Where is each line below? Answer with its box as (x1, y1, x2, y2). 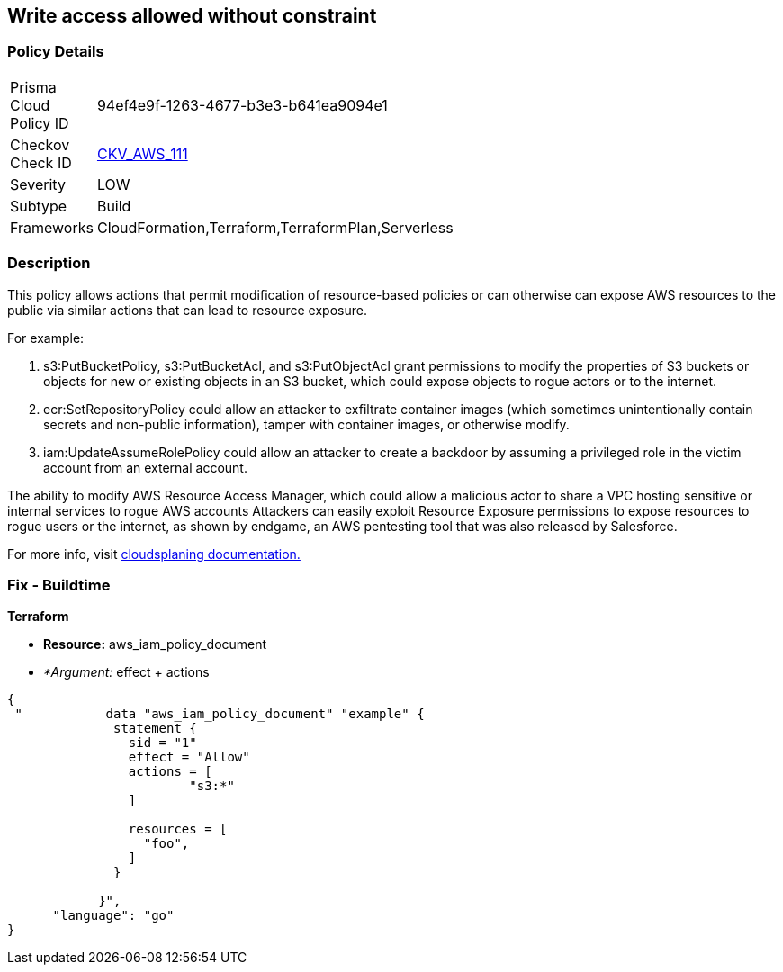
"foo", (143, 836, 190, 851)
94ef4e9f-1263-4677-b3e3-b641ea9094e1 (96, 95, 388, 114)
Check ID (10, 153, 72, 172)
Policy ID (10, 113, 69, 132)
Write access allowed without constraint (7, 4, 377, 27)
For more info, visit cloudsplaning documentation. (7, 545, 301, 562)
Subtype (10, 196, 67, 215)
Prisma (10, 77, 57, 96)
